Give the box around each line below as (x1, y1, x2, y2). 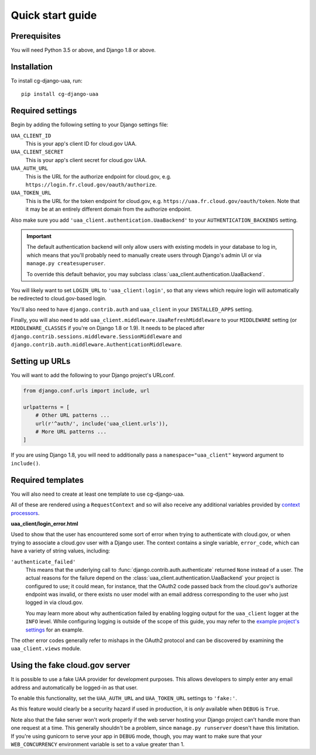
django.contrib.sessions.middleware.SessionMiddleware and (11, 332, 182, 339)
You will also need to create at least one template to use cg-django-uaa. (11, 490, 185, 497)
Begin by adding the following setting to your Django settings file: (11, 121, 169, 128)
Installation (11, 61, 53, 71)
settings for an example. (25, 626, 84, 633)
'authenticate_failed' (11, 558, 76, 565)
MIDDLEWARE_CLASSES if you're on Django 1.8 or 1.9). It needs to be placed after (11, 325, 205, 332)
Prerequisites (11, 31, 61, 41)
